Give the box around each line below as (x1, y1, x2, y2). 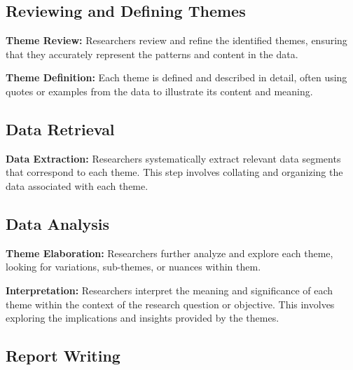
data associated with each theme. (6, 178, 148, 193)
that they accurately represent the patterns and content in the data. (6, 46, 298, 61)
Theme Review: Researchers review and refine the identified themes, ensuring (6, 33, 347, 48)
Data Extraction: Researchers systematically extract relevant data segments (6, 151, 341, 165)
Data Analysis (6, 212, 110, 234)
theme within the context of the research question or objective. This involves (6, 296, 335, 311)
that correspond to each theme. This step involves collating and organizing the (6, 165, 343, 179)
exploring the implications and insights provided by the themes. (6, 310, 279, 325)
